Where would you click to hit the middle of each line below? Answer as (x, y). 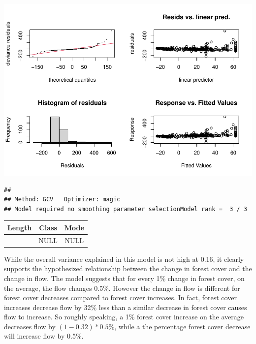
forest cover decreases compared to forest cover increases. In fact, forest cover (120, 297)
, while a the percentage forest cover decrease (182, 326)
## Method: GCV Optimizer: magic (62, 200)
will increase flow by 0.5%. (44, 336)
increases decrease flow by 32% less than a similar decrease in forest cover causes (126, 307)
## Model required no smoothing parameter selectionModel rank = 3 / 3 (126, 209)
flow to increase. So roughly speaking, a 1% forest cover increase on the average (124, 317)
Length (20, 227)
